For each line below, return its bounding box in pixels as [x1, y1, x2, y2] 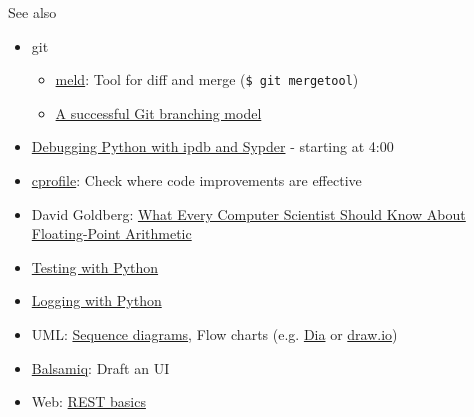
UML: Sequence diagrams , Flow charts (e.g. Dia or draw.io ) [31, 324, 398, 344]
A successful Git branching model [55, 102, 262, 123]
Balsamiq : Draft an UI [31, 357, 170, 378]
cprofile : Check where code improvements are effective [31, 170, 362, 191]
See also [8, 2, 57, 22]
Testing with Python [31, 256, 159, 277]
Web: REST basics [31, 391, 146, 412]
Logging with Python [31, 290, 162, 311]
